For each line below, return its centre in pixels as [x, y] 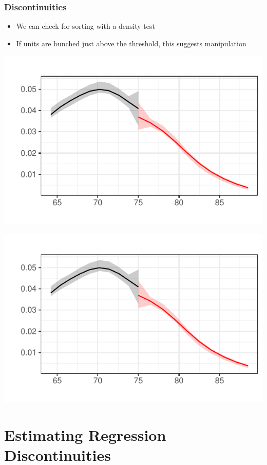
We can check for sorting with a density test [85, 26]
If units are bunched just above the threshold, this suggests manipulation [131, 43]
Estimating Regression [85, 434]
